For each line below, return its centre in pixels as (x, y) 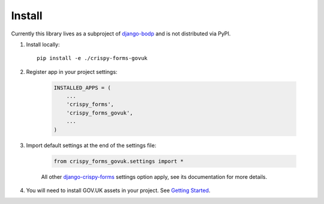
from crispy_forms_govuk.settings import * (119, 161)
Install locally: (43, 44)
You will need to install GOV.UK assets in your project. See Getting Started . (118, 190)
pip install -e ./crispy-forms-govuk (92, 58)
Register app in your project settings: (72, 71)
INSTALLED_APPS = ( (82, 88)
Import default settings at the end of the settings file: (91, 145)
